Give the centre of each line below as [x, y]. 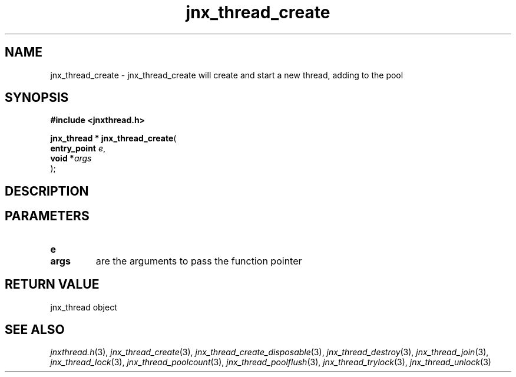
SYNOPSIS [37, 98]
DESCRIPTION [47, 191]
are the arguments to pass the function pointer [199, 261]
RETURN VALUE [52, 285]
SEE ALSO [35, 329]
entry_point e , [78, 148]
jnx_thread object [84, 307]
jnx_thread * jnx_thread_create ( [113, 138]
